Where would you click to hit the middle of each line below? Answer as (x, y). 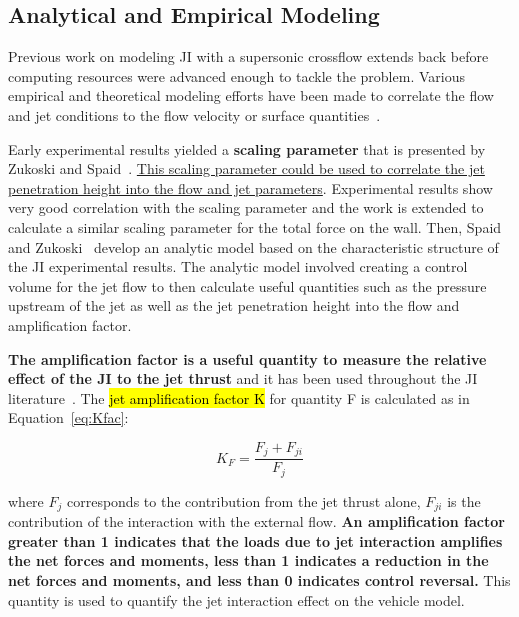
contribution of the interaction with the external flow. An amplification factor (256, 521)
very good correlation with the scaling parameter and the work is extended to (246, 207)
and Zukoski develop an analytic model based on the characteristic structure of (253, 246)
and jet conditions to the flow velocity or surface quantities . (194, 114)
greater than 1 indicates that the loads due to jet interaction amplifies (255, 540)
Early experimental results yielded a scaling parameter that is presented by (247, 148)
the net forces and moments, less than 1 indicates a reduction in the (248, 560)
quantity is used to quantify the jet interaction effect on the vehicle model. (236, 599)
